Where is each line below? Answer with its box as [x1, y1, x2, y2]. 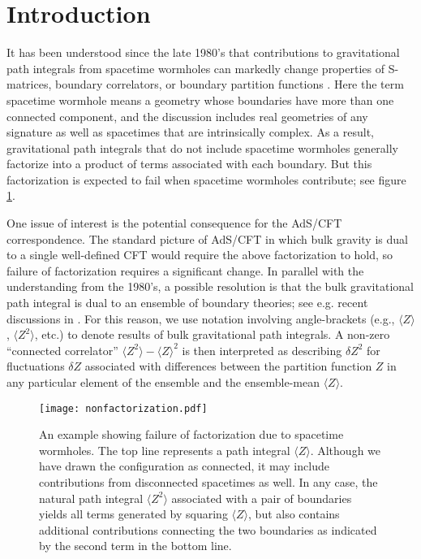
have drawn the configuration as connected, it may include [39, 457, 329, 474]
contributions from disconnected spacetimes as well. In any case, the [39, 474, 378, 491]
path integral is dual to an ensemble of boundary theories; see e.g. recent [6, 294, 368, 311]
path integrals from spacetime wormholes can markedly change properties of [6, 59, 385, 76]
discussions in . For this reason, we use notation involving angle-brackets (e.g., [6, 310, 395, 327]
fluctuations [6, 357, 65, 375]
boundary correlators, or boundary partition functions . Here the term [54, 76, 404, 93]
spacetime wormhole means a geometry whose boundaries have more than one [6, 91, 394, 108]
